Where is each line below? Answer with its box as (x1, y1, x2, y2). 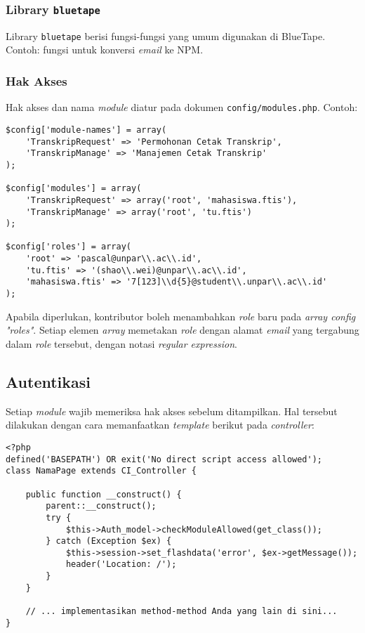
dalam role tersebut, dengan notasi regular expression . (6, 336, 237, 351)
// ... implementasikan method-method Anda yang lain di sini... (25, 606, 338, 617)
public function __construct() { (25, 489, 182, 500)
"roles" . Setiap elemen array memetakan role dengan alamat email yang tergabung (6, 322, 359, 337)
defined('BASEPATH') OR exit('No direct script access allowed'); (6, 454, 323, 464)
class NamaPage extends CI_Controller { (6, 466, 197, 476)
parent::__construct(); (46, 501, 157, 511)
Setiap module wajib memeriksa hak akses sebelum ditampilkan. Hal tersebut (6, 403, 338, 418)
